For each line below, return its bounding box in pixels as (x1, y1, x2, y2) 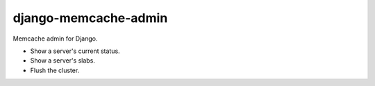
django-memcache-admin (12, 10, 168, 25)
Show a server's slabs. (30, 56, 95, 65)
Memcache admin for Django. (12, 34, 98, 43)
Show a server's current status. (30, 47, 121, 55)
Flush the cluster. (30, 66, 80, 74)
